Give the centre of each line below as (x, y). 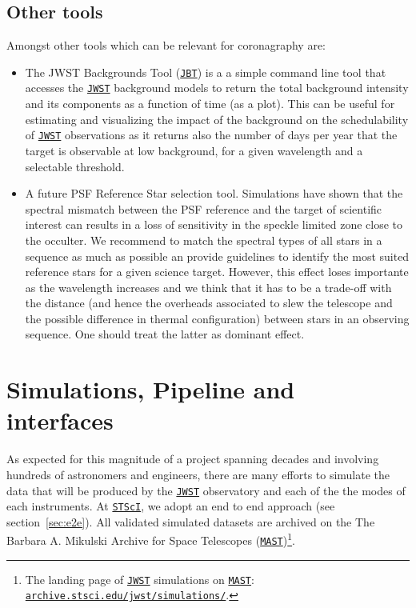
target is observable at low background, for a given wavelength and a (194, 150)
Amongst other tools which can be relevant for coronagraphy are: (166, 45)
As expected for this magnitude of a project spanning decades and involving (193, 459)
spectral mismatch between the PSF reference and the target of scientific (204, 208)
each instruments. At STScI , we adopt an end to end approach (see (171, 506)
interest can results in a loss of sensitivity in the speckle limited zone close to (214, 224)
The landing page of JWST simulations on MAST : (140, 579)
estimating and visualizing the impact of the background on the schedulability (217, 119)
